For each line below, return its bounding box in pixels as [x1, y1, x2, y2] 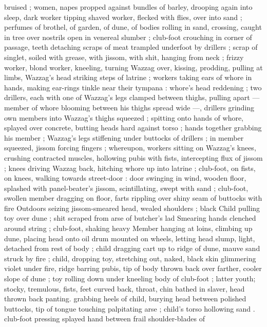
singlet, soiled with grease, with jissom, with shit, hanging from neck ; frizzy [4, 51, 244, 62]
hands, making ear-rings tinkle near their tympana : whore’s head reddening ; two [4, 82, 262, 92]
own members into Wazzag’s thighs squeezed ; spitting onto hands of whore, [4, 112, 244, 123]
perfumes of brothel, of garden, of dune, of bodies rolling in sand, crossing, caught [4, 22, 262, 32]
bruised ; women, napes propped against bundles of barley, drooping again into [4, 2, 253, 12]
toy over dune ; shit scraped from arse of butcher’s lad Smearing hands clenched [4, 213, 256, 223]
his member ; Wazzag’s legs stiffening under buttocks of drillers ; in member [4, 132, 244, 143]
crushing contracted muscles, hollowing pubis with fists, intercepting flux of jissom [4, 152, 263, 163]
